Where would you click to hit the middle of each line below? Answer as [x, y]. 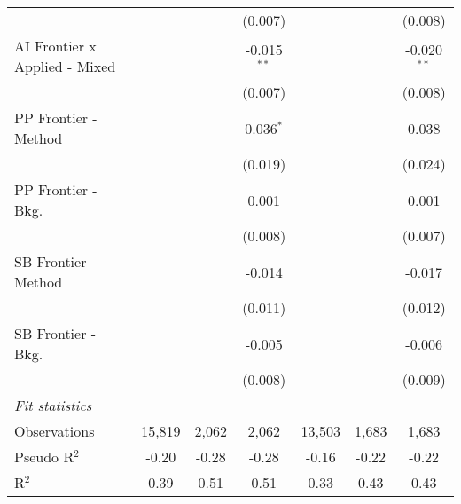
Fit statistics [53, 405]
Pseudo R [44, 457]
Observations [55, 431]
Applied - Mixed [65, 66]
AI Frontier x [55, 46]
